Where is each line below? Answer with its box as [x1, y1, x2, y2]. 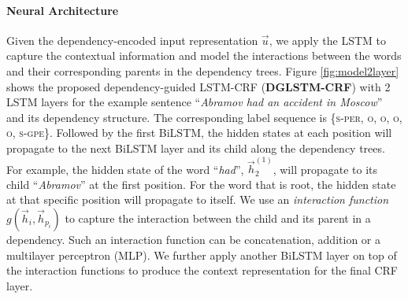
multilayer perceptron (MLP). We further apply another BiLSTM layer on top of [6, 246, 397, 263]
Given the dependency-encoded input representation [6, 31, 258, 48]
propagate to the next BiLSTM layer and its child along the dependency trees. [6, 139, 385, 156]
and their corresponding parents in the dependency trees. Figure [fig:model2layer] [6, 62, 399, 79]
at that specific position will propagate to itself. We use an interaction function [6, 191, 389, 208]
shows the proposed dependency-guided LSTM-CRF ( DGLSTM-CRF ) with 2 [6, 78, 391, 94]
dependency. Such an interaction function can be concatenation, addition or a [6, 231, 380, 247]
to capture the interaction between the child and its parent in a [65, 209, 371, 226]
